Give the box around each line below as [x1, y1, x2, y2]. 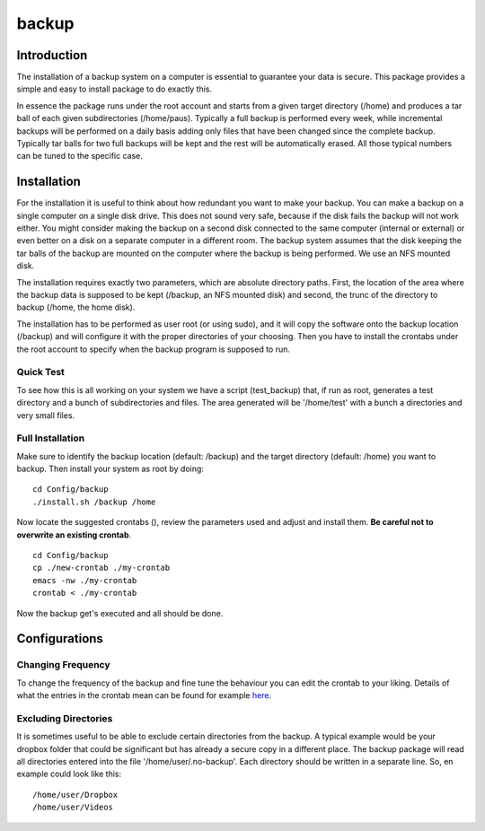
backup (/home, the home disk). [16, 302, 136, 313]
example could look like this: [16, 768, 121, 780]
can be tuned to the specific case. [16, 151, 144, 162]
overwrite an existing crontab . [16, 529, 132, 540]
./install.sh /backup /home [32, 496, 156, 507]
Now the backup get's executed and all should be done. [16, 608, 224, 618]
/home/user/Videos [32, 802, 114, 812]
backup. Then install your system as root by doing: [16, 463, 204, 475]
